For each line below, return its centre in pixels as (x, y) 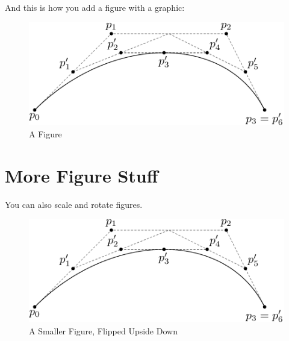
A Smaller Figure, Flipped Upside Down (103, 330)
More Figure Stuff (82, 175)
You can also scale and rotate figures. (74, 204)
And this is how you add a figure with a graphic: (95, 7)
